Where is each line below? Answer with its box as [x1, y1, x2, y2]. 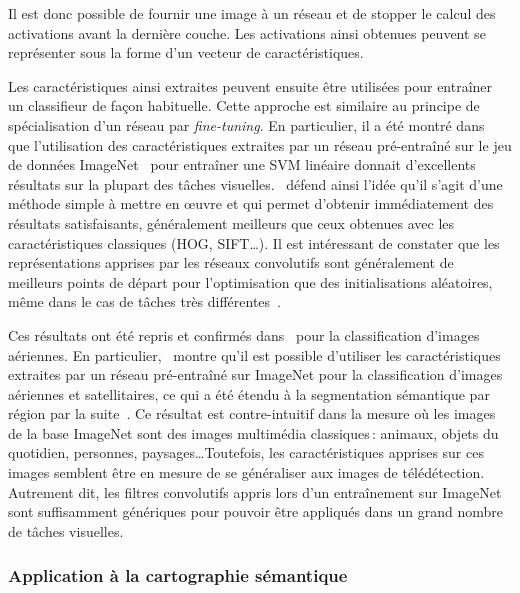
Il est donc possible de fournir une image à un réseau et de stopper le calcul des [8, 3, 496, 23]
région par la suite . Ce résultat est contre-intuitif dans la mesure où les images [8, 403, 496, 424]
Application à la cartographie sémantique [8, 563, 348, 588]
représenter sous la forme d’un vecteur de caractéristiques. [8, 42, 364, 63]
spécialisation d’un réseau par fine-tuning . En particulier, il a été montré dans [8, 114, 485, 135]
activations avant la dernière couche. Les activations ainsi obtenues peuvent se [8, 22, 486, 43]
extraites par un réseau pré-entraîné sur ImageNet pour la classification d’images [8, 364, 503, 385]
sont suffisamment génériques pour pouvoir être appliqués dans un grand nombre [8, 501, 503, 522]
